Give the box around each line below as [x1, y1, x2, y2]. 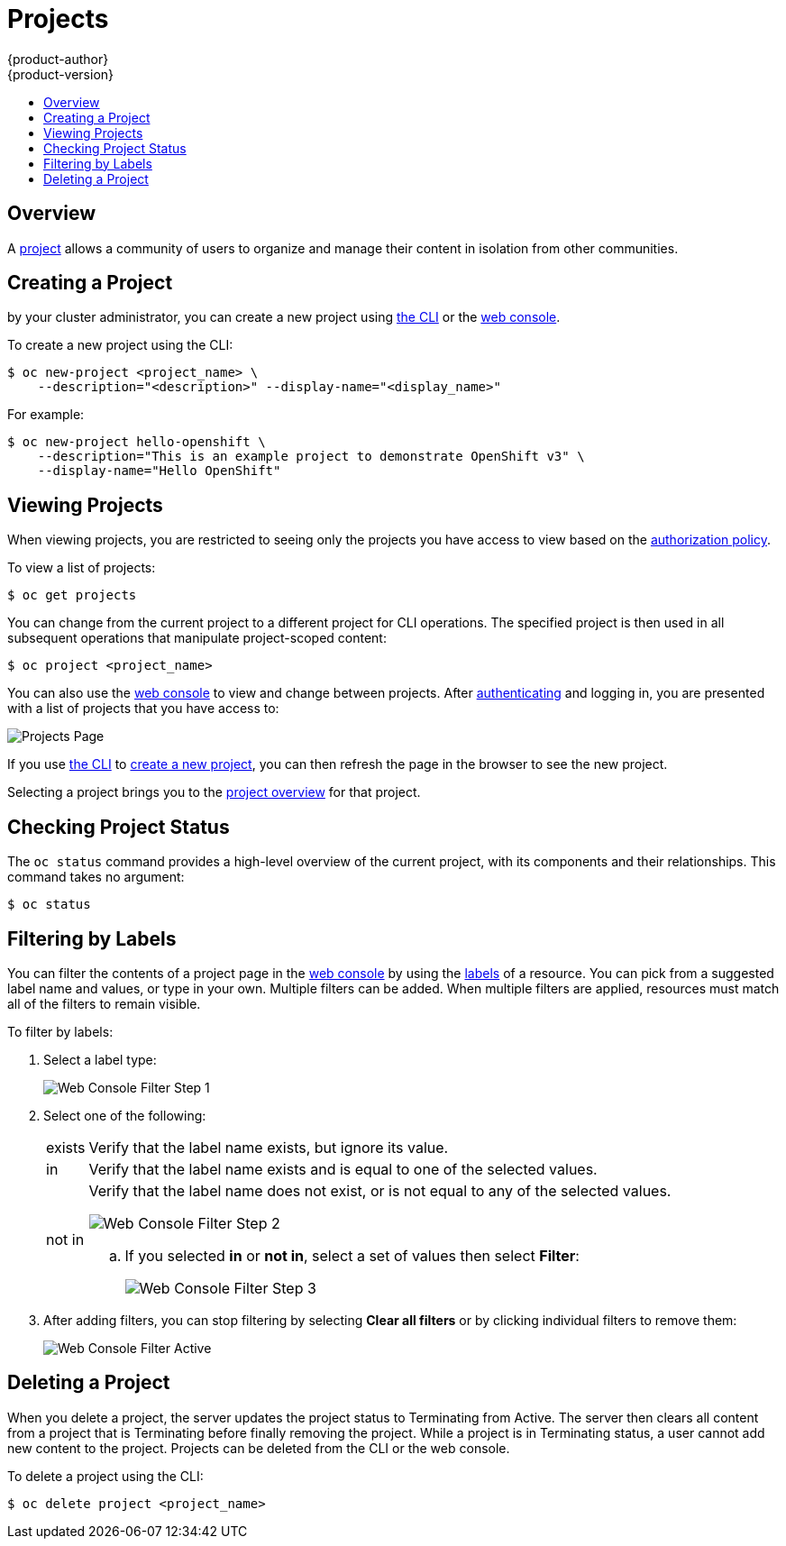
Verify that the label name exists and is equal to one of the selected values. [88, 1159, 598, 1178]
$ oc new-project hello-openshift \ [7, 435, 266, 450]
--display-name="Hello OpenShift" [37, 463, 281, 479]
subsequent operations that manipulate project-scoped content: [7, 630, 387, 646]
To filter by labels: [7, 1023, 114, 1039]
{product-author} [7, 50, 109, 67]
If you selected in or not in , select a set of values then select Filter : [124, 1246, 580, 1265]
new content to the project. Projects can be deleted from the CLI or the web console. [7, 1440, 510, 1456]
